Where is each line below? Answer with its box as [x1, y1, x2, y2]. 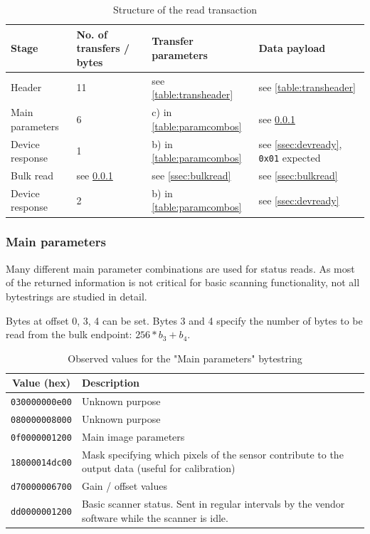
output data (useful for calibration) [81, 461, 236, 476]
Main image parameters [81, 429, 185, 444]
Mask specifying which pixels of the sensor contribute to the [81, 446, 344, 461]
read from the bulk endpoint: [6, 327, 132, 342]
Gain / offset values [81, 478, 167, 493]
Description [81, 375, 139, 390]
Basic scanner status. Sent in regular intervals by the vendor [81, 496, 345, 511]
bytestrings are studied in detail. [6, 288, 147, 303]
